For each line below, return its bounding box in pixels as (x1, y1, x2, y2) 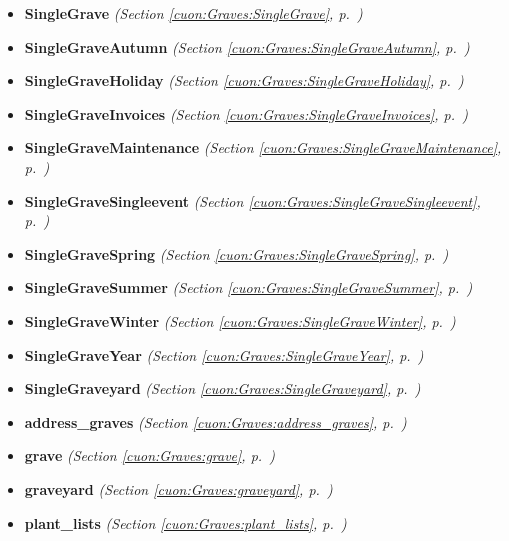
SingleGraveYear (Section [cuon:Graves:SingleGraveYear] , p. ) (24, 344, 424, 365)
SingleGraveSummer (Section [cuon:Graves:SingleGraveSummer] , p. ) (24, 277, 473, 298)
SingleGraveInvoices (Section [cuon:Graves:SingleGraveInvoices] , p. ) (24, 103, 468, 124)
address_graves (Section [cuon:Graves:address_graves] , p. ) (24, 411, 407, 432)
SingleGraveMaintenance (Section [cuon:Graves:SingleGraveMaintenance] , (24, 137, 502, 158)
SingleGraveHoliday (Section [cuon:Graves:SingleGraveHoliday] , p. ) (24, 70, 464, 91)
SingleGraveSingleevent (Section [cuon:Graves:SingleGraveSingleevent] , (24, 190, 481, 211)
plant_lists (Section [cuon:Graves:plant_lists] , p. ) (24, 512, 347, 533)
